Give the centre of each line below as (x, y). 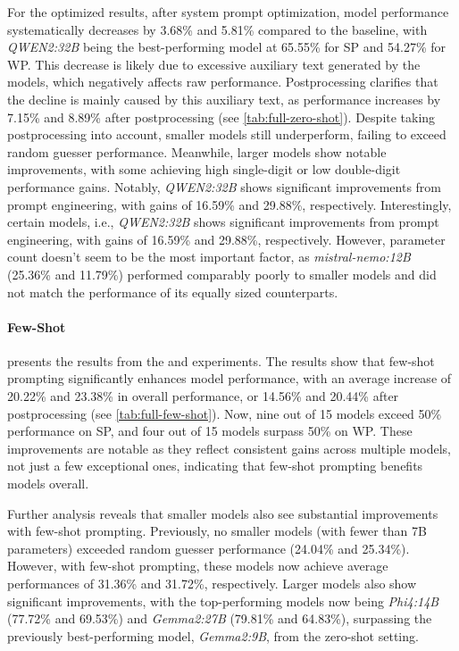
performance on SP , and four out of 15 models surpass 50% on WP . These (210, 431)
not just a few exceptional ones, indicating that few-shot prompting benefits (215, 466)
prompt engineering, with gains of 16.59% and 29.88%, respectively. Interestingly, (229, 204)
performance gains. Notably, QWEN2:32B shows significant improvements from (224, 186)
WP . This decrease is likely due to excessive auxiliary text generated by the (214, 64)
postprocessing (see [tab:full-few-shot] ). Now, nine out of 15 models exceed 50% (225, 413)
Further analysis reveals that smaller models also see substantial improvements (223, 513)
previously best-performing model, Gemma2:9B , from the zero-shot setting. (213, 635)
